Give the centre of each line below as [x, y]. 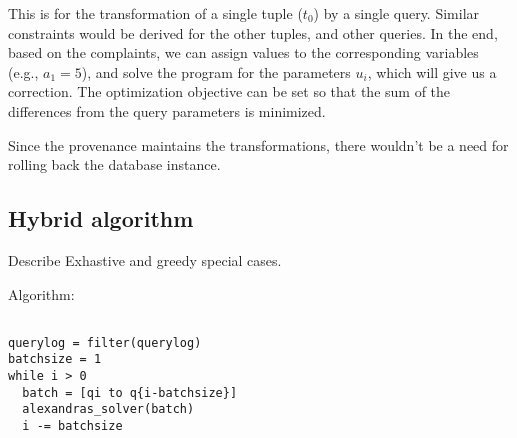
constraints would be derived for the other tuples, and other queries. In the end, [253, 32]
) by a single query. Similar [396, 13]
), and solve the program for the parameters [216, 71]
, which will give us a [432, 71]
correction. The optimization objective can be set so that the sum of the [229, 91]
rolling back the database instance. [114, 164]
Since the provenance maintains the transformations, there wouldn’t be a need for [258, 144]
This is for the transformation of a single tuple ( [155, 13]
